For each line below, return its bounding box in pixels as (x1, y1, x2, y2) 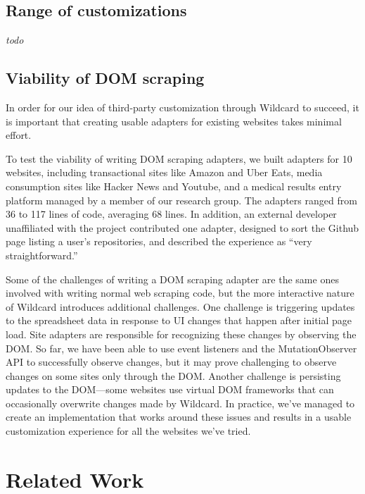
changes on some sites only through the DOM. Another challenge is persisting (6, 368, 341, 383)
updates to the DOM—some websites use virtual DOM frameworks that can (6, 382, 334, 397)
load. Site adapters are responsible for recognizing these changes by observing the (6, 326, 357, 341)
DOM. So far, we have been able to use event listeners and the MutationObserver (6, 340, 357, 355)
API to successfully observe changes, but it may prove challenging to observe (6, 354, 337, 369)
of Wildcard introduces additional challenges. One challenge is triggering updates (6, 299, 355, 314)
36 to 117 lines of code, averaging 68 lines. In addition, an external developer (6, 206, 337, 221)
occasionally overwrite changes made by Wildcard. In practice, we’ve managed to (6, 395, 355, 410)
